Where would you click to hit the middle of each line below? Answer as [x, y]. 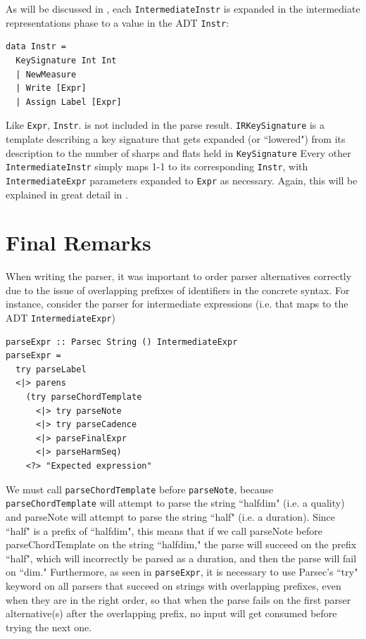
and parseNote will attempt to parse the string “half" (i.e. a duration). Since [171, 516]
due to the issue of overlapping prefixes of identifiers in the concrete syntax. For [178, 290]
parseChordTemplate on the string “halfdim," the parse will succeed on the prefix [181, 544]
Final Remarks [78, 242]
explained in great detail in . [67, 194]
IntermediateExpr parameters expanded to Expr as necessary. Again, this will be [182, 180]
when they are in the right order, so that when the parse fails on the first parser [178, 599]
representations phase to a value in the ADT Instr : [118, 22]
